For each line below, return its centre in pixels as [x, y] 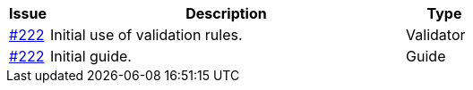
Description [226, 13]
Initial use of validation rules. [146, 35]
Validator [436, 35]
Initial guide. [90, 56]
